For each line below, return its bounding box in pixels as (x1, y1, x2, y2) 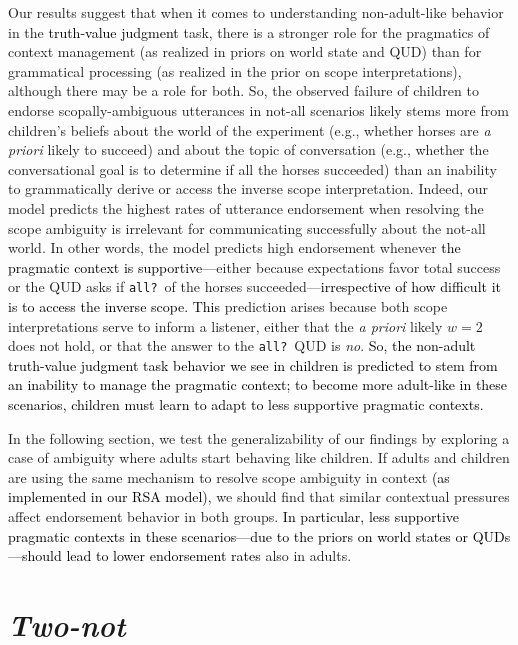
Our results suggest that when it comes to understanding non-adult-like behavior (8, 2, 504, 22)
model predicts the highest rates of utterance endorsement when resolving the (8, 197, 484, 218)
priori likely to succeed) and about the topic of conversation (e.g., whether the (8, 139, 489, 160)
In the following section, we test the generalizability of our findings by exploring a (8, 427, 510, 448)
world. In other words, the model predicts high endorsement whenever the (8, 237, 461, 258)
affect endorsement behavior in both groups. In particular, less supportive (8, 505, 459, 526)
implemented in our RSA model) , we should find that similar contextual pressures (8, 486, 510, 507)
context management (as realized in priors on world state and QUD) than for (8, 41, 482, 62)
